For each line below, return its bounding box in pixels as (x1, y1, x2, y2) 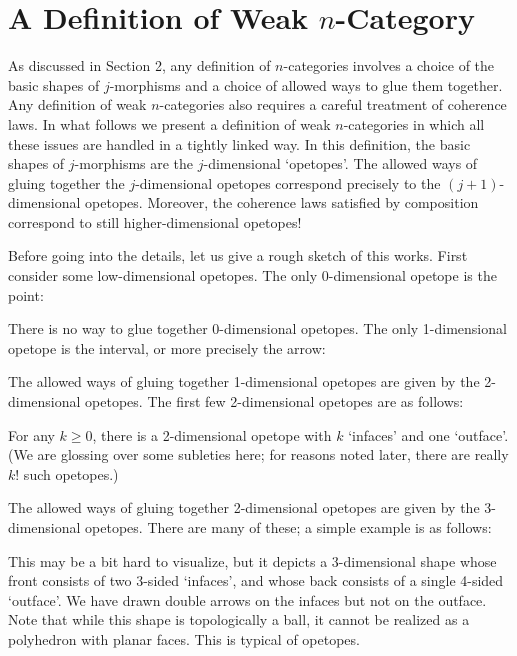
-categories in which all (343, 113, 485, 134)
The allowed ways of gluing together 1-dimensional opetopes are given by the (8, 371, 480, 392)
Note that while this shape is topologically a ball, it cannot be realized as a (8, 609, 470, 630)
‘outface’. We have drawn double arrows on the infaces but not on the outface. (8, 589, 487, 610)
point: (8, 284, 44, 305)
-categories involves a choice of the (283, 55, 495, 76)
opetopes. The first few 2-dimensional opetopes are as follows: (85, 391, 464, 412)
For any (8, 424, 55, 445)
